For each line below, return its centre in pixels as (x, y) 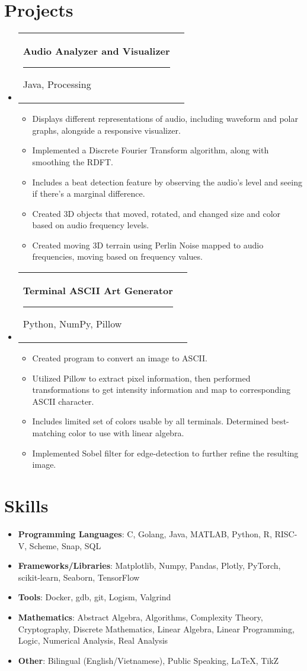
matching (49, 433)
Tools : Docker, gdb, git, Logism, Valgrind (95, 597)
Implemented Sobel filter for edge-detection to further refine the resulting (165, 453)
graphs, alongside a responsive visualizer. (106, 130)
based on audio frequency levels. (91, 225)
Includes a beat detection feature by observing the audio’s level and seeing (167, 182)
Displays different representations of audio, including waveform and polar (165, 119)
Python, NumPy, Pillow (72, 324)
